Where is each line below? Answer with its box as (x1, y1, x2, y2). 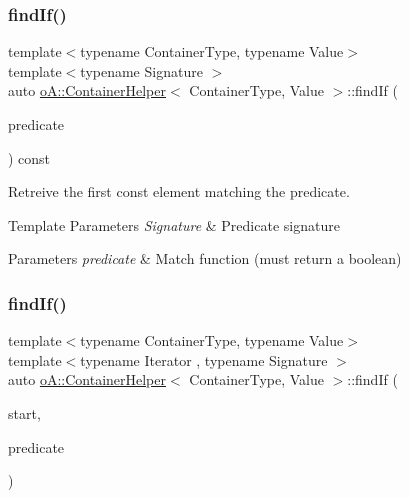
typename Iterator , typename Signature (80, 349, 328, 370)
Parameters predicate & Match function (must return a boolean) (8, 248, 402, 269)
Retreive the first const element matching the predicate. (8, 181, 350, 202)
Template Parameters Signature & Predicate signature (8, 214, 340, 235)
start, (8, 402, 41, 423)
